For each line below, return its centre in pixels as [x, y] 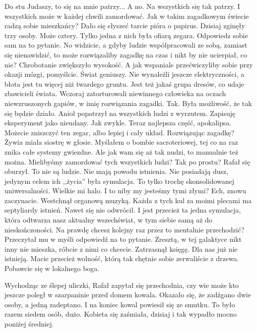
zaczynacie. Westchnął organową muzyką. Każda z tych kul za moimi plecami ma [128, 200]
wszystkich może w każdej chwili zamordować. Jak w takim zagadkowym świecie [127, 16]
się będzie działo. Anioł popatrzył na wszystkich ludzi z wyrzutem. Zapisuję [120, 113]
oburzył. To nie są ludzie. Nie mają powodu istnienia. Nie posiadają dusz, [117, 171]
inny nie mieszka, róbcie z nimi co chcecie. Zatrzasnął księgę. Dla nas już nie [121, 249]
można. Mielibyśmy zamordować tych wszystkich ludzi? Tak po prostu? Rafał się [127, 161]
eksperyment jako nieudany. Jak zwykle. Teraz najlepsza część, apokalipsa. [118, 123]
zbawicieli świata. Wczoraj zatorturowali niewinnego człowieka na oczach [115, 93]
